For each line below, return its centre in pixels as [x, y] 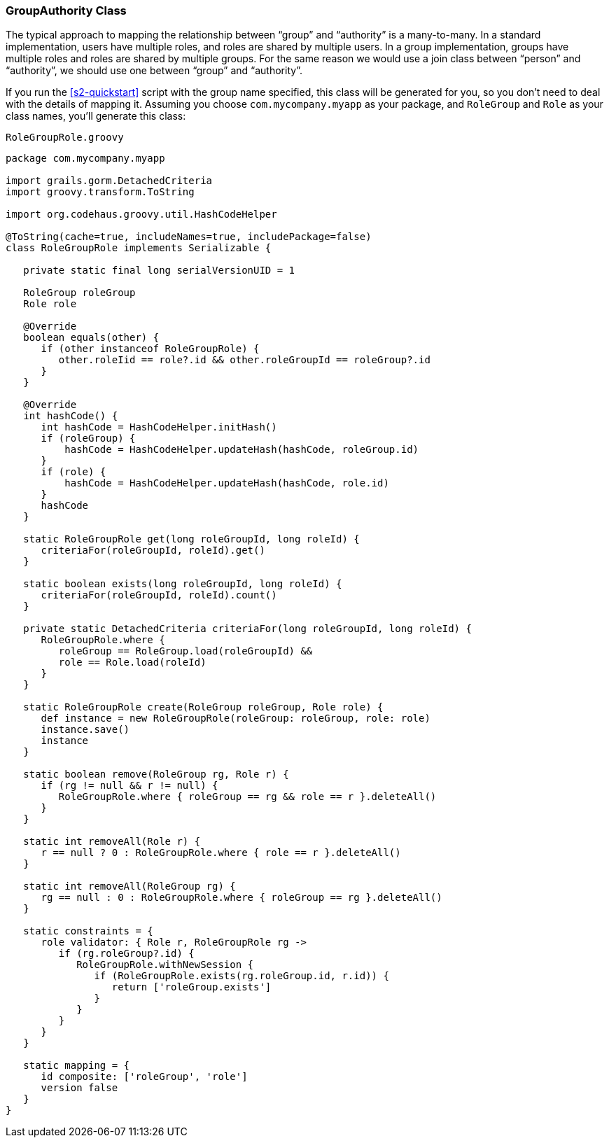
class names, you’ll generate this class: [96, 116]
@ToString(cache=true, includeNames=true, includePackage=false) [189, 237]
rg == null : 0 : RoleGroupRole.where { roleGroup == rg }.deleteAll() [241, 898]
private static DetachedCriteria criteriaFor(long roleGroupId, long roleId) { [247, 629]
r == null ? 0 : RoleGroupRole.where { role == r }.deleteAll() [221, 853]
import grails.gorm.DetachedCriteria [109, 181]
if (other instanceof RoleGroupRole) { [150, 349]
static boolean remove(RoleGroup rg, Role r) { [156, 774]
